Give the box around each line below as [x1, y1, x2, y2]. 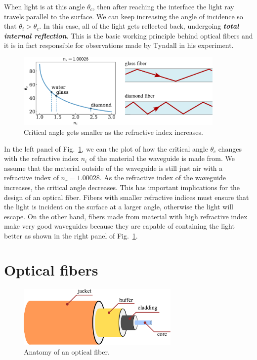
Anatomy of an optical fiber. [24, 346, 110, 357]
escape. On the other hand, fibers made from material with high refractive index [4, 211, 248, 221]
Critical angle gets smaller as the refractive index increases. [24, 127, 203, 137]
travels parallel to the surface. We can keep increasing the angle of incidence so [4, 11, 243, 21]
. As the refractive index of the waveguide [99, 172, 226, 183]
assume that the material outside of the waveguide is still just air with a [4, 162, 223, 173]
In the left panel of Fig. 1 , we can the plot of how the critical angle [4, 143, 208, 154]
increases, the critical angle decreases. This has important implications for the [4, 182, 240, 193]
